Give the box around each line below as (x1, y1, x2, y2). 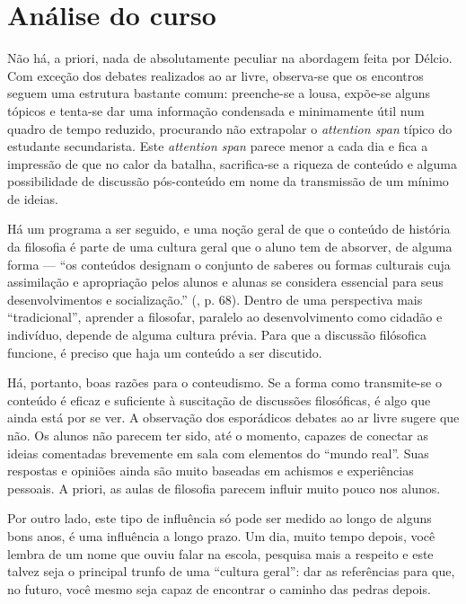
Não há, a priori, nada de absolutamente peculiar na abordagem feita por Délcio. (7, 49, 453, 67)
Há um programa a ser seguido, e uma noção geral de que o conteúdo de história (7, 219, 451, 238)
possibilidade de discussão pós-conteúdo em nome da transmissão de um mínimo (7, 172, 449, 191)
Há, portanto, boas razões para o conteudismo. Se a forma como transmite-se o (7, 373, 442, 392)
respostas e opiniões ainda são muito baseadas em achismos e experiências (7, 461, 414, 480)
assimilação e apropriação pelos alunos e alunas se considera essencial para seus (7, 272, 444, 291)
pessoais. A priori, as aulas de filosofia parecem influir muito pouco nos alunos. (7, 478, 441, 497)
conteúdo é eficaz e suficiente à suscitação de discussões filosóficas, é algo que (7, 390, 431, 409)
